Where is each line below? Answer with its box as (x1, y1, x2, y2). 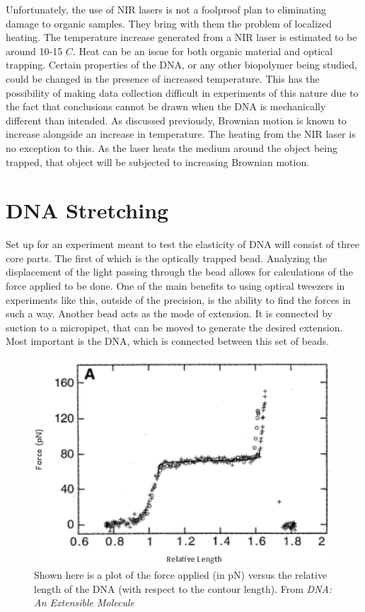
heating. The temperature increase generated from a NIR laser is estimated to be (6, 30, 357, 45)
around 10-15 (6, 43, 63, 58)
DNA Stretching (6, 196, 169, 225)
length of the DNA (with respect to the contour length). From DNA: (34, 581, 332, 596)
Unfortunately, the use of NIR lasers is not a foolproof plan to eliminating (6, 2, 326, 16)
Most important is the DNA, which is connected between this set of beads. (6, 334, 330, 348)
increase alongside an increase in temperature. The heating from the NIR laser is (6, 126, 356, 141)
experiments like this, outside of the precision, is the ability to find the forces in (6, 292, 351, 307)
